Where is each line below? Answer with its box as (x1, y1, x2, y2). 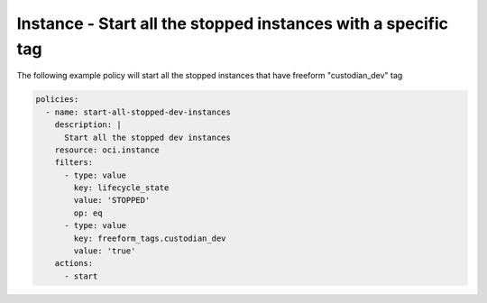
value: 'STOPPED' (73, 195, 151, 206)
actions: (54, 258, 94, 269)
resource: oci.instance (54, 144, 160, 155)
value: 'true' (73, 246, 136, 256)
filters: (54, 158, 94, 168)
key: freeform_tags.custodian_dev (73, 233, 226, 243)
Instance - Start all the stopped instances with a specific (16, 14, 449, 33)
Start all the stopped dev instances (64, 132, 232, 142)
